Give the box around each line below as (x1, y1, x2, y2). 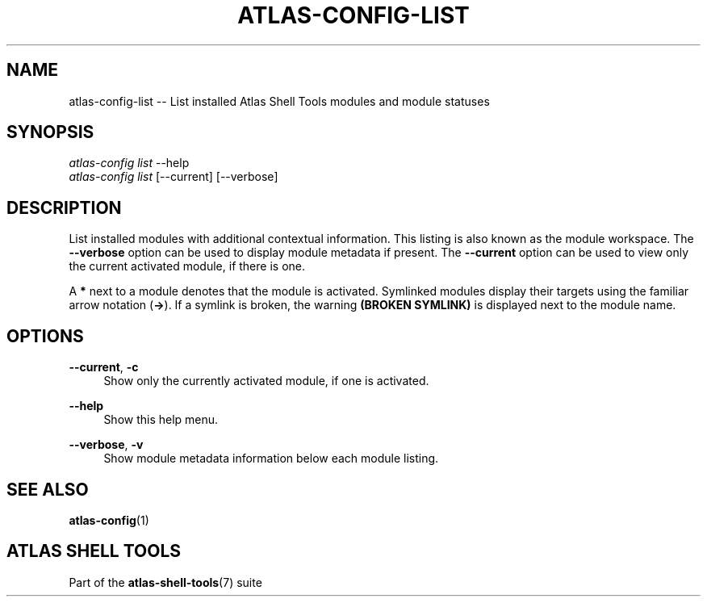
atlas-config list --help (69, 156, 190, 170)
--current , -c (69, 360, 139, 375)
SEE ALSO (6, 479, 89, 500)
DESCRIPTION (6, 197, 122, 218)
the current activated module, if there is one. (69, 259, 305, 274)
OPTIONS (6, 325, 84, 346)
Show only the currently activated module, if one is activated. (103, 374, 429, 388)
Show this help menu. (103, 412, 219, 427)
